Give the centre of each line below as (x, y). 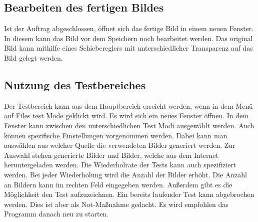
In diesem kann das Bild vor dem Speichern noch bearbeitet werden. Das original (128, 38)
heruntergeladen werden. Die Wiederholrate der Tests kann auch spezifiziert (120, 165)
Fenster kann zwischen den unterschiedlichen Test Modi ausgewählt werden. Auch (129, 125)
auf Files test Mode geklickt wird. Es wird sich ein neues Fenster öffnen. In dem (126, 116)
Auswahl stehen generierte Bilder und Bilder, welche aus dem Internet (111, 155)
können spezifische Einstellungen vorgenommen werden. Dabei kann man (116, 135)
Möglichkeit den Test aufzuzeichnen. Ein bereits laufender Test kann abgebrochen (129, 194)
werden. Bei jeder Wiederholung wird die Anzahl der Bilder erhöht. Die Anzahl (125, 174)
